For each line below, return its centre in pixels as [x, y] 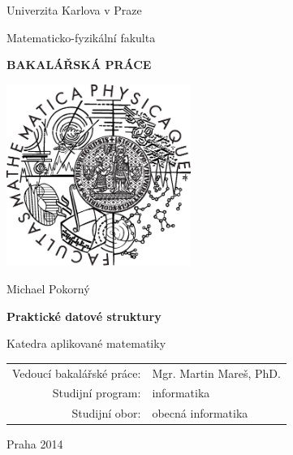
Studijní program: [97, 393]
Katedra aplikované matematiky [86, 343]
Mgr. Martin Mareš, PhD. [216, 373]
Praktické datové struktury [84, 316]
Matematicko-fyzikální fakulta [81, 37]
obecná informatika [200, 413]
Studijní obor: [106, 413]
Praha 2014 [35, 444]
